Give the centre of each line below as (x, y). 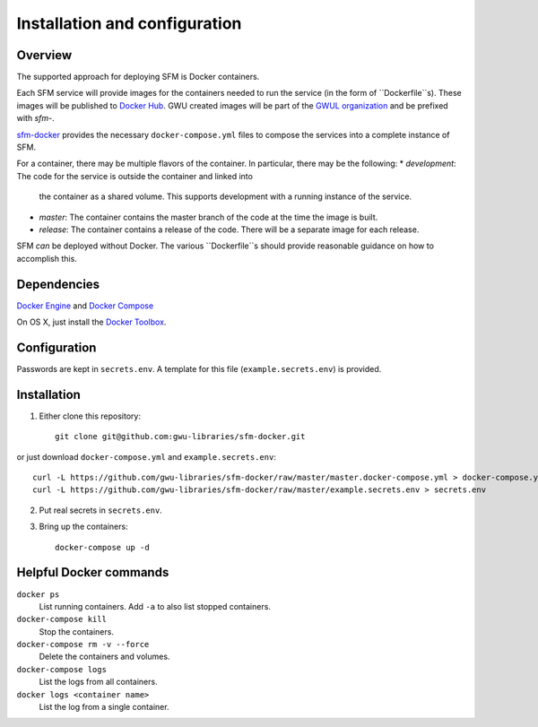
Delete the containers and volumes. (104, 657)
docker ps (38, 594)
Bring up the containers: (84, 527)
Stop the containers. (76, 631)
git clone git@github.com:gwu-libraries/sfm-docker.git (180, 437)
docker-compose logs (62, 669)
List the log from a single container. (104, 707)
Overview (44, 55)
